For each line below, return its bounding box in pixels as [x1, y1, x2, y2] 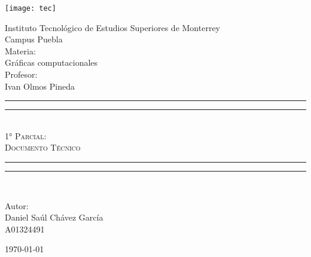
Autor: [5, 199, 29, 212]
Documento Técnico [5, 141, 81, 154]
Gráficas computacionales [5, 56, 98, 69]
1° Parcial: [5, 129, 47, 142]
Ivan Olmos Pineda [5, 79, 75, 92]
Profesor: [5, 68, 38, 81]
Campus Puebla [5, 33, 63, 45]
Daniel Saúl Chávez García [5, 211, 103, 224]
